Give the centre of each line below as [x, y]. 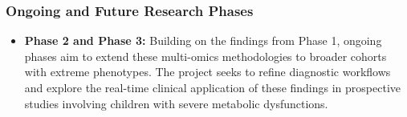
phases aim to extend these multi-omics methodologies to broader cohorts [206, 56]
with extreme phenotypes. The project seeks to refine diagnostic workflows [208, 72]
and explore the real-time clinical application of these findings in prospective [212, 87]
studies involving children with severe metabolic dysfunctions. [176, 103]
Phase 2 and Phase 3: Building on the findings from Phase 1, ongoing [203, 40]
